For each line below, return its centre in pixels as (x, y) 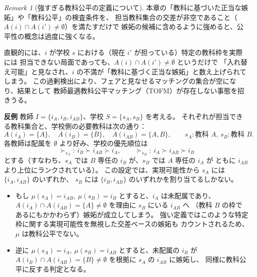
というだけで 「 (202, 61)
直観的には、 (24, 52)
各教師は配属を (28, 143)
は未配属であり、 (188, 195)
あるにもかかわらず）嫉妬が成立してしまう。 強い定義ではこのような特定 (132, 214)
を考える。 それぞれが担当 (187, 116)
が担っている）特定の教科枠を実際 (188, 52)
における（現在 (101, 52)
